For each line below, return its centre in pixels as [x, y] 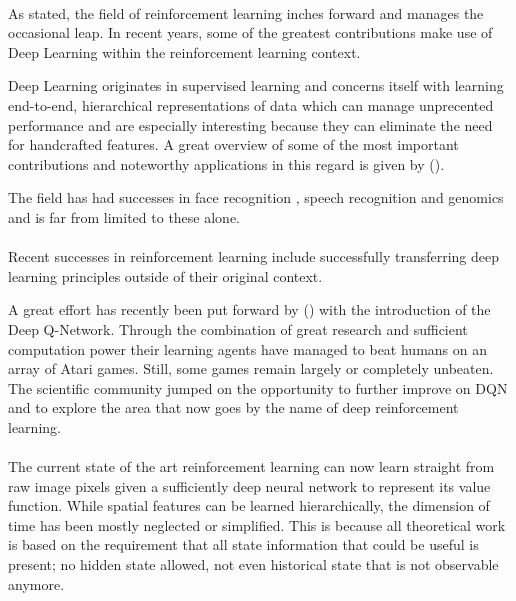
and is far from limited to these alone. [124, 216]
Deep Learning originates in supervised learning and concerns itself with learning [256, 85]
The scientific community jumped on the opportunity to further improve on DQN [258, 387]
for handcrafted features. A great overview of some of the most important [233, 144]
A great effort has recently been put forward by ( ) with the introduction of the [249, 309]
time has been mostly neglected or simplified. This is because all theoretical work [257, 524]
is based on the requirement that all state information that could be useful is [243, 544]
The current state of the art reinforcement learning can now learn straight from [251, 466]
